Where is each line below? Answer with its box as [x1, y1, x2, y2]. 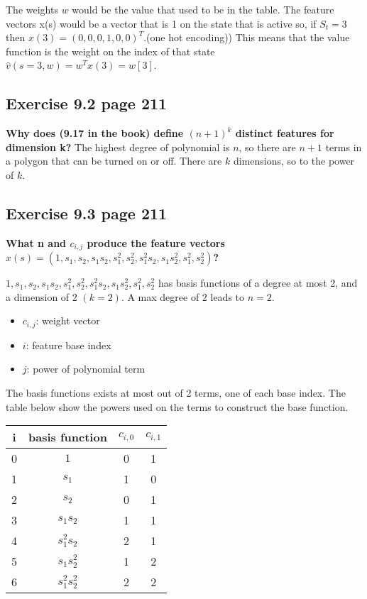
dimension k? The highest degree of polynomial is [6, 139, 230, 154]
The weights [6, 2, 58, 16]
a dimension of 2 [6, 289, 77, 304]
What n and [6, 235, 67, 250]
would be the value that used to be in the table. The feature [72, 2, 334, 16]
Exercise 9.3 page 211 [6, 202, 168, 224]
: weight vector [35, 313, 100, 328]
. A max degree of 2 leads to [121, 289, 245, 304]
